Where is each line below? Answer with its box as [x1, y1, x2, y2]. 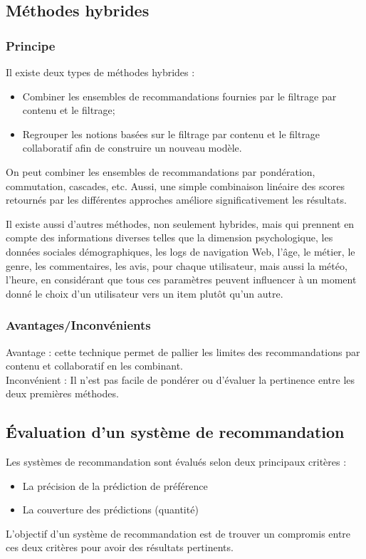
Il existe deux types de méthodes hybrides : [6, 65, 195, 79]
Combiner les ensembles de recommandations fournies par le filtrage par [22, 88, 337, 103]
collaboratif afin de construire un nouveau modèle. [22, 140, 242, 155]
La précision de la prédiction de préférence [22, 478, 208, 493]
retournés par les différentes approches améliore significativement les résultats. [6, 192, 347, 207]
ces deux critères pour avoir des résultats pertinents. [6, 540, 234, 555]
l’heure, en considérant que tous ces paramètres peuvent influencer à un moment [6, 272, 357, 287]
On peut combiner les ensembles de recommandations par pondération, [6, 164, 315, 179]
